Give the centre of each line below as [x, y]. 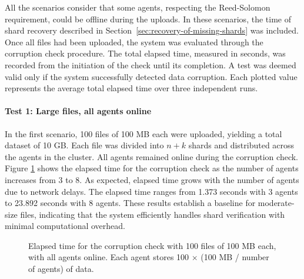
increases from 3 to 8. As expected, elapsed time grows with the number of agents [152, 179]
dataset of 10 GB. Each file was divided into [84, 145]
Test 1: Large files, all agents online [78, 111]
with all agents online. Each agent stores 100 [109, 257]
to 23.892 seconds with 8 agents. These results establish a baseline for [130, 203]
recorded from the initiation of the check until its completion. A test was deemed [151, 64]
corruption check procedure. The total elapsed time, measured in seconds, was [145, 53]
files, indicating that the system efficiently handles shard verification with [153, 214]
